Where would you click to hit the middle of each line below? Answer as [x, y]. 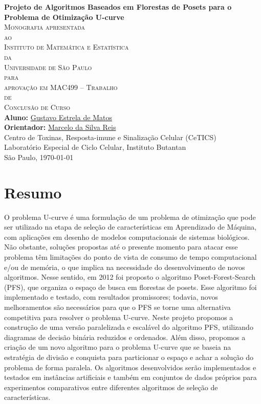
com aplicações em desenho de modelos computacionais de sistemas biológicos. [127, 237]
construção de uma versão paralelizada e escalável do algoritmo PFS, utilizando [129, 327]
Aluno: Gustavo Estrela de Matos [58, 117]
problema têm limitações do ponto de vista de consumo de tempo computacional [130, 257]
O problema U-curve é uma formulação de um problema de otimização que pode [130, 217]
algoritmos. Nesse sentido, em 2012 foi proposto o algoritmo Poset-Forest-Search [130, 277]
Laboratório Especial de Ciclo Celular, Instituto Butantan [95, 147]
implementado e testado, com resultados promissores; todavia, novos [111, 297]
